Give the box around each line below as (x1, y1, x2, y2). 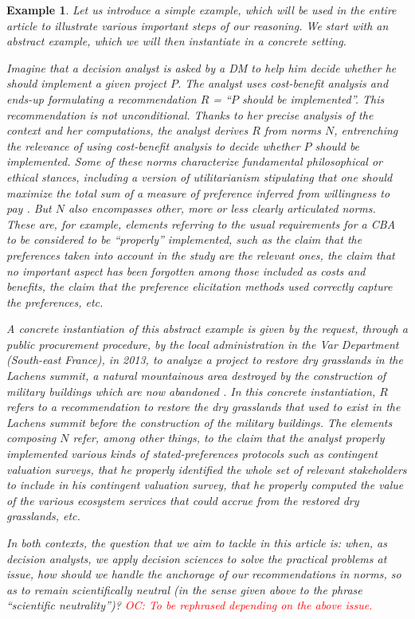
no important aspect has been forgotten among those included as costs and (6, 262, 366, 279)
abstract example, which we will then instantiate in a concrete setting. (6, 33, 346, 49)
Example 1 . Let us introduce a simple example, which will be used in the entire (6, 2, 397, 18)
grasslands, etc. (6, 507, 80, 524)
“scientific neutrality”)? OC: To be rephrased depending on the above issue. (6, 597, 373, 613)
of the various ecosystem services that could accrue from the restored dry (6, 492, 359, 508)
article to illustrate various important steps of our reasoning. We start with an (6, 17, 389, 33)
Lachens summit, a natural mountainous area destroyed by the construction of (6, 367, 386, 384)
